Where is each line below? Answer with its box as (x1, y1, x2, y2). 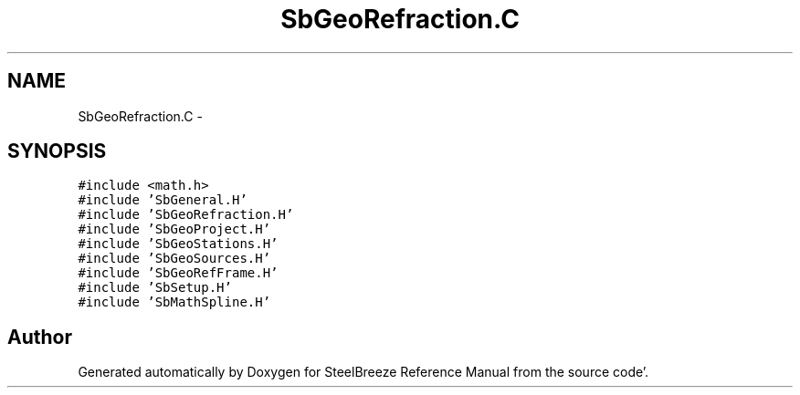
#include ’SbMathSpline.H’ (78, 295, 271, 310)
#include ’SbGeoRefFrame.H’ (78, 265, 279, 281)
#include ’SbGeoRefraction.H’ (78, 207, 294, 223)
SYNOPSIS (7, 140, 107, 163)
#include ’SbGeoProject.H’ (78, 222, 271, 237)
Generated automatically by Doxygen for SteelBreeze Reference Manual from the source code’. (78, 364, 649, 380)
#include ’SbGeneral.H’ (78, 192, 247, 208)
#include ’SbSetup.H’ (78, 280, 232, 296)
